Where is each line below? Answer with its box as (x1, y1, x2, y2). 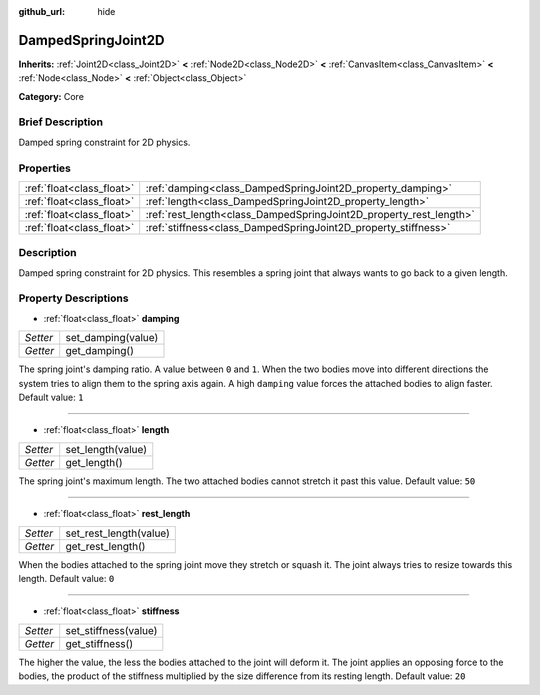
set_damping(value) (65, 331, 159, 345)
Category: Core (18, 90, 85, 102)
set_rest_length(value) (65, 526, 170, 540)
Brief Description (18, 115, 104, 129)
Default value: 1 (18, 391, 84, 404)
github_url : (18, 6, 65, 17)
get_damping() (65, 344, 135, 358)
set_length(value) (65, 442, 147, 456)
